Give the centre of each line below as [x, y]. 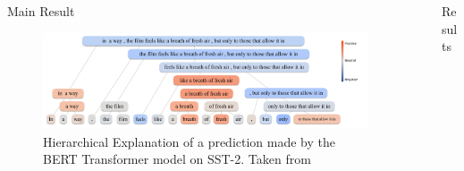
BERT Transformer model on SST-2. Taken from [177, 159]
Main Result [41, 11]
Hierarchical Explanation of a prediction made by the [190, 141]
